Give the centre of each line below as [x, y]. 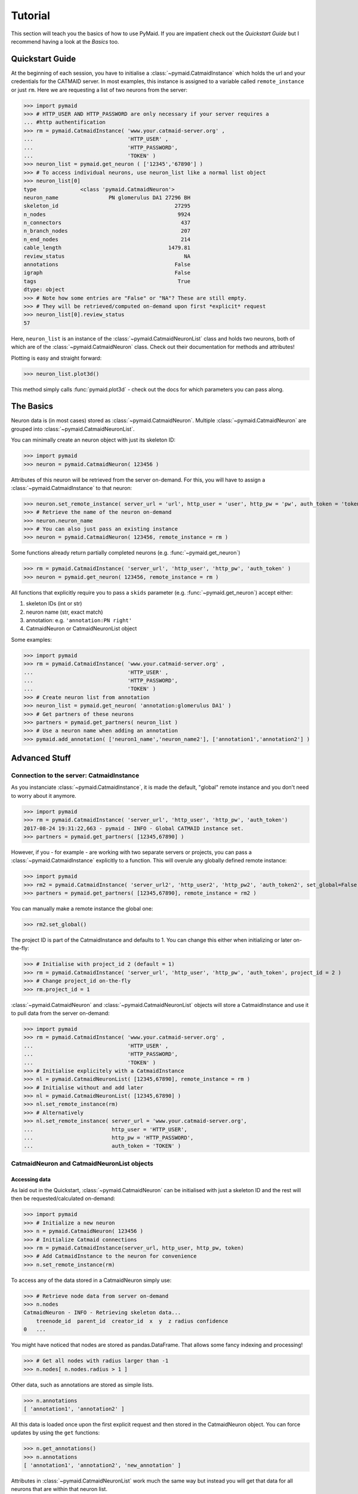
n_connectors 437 [107, 223]
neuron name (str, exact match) [65, 612]
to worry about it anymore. [44, 795]
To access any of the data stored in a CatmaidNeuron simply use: [91, 1280]
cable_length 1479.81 [107, 248]
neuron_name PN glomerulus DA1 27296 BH [107, 198]
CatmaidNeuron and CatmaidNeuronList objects [82, 1164]
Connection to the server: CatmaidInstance [75, 776]
